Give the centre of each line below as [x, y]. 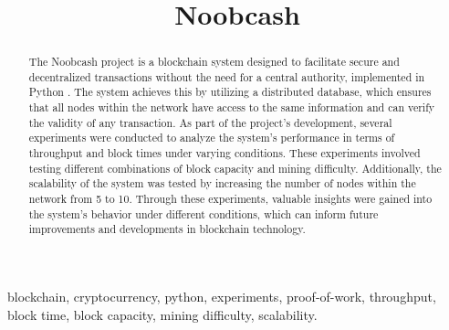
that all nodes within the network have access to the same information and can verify [232, 107]
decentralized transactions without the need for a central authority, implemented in [227, 76]
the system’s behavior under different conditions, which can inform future [204, 213]
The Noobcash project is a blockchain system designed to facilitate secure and [214, 62]
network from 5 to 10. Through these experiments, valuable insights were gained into [230, 199]
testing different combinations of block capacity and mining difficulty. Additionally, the [235, 168]
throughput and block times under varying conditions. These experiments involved [224, 153]
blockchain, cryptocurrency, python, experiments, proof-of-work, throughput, [222, 297]
